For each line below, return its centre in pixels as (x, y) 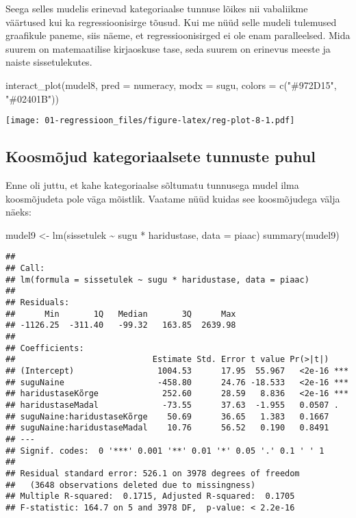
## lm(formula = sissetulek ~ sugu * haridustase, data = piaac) (157, 280)
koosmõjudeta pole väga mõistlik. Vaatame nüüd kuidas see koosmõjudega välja (173, 198)
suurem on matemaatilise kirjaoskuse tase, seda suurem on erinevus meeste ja (168, 48)
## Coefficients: (45, 348)
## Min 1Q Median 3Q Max (121, 314)
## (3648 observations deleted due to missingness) (131, 485)
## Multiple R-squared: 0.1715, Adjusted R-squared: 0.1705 (150, 496)
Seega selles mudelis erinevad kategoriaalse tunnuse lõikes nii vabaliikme (157, 8)
